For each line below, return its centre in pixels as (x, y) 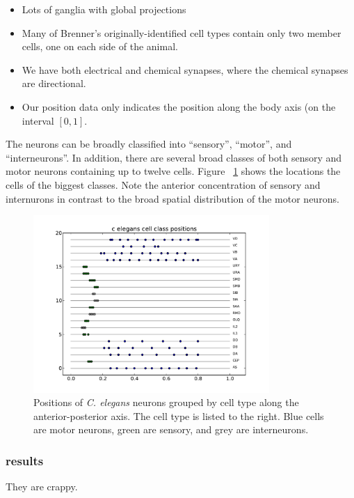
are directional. (54, 83)
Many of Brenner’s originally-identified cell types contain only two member (182, 32)
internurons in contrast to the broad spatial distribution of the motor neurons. (172, 198)
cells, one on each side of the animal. (100, 46)
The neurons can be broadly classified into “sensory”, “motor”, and (149, 144)
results (25, 460)
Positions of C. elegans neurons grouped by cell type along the (166, 402)
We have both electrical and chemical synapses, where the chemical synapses (185, 69)
